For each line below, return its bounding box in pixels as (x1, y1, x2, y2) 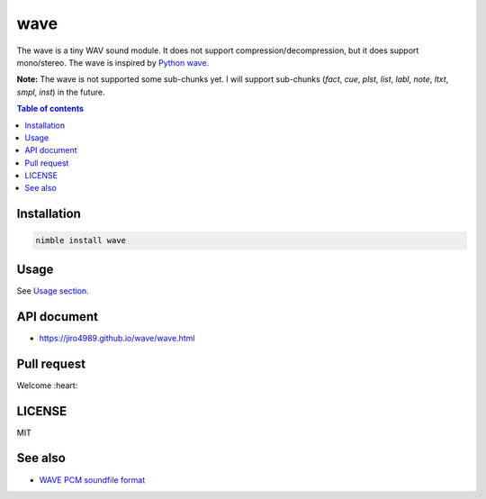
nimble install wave (35, 235, 126, 246)
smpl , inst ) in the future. (16, 86, 105, 97)
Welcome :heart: (16, 379, 78, 391)
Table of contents (16, 104, 85, 114)
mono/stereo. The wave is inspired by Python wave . (16, 57, 210, 68)
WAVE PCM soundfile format (39, 474, 146, 485)
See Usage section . (16, 285, 89, 296)
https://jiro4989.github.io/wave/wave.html (39, 332, 195, 343)
